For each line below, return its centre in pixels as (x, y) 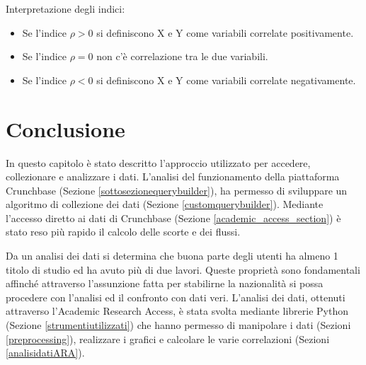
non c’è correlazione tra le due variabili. (182, 56)
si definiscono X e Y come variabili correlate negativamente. (226, 80)
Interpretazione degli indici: (65, 8)
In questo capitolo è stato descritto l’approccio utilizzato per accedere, (158, 162)
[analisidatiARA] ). (45, 353)
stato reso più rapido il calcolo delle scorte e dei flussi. (123, 232)
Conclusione (65, 128)
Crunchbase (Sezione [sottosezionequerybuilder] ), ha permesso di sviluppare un (177, 190)
